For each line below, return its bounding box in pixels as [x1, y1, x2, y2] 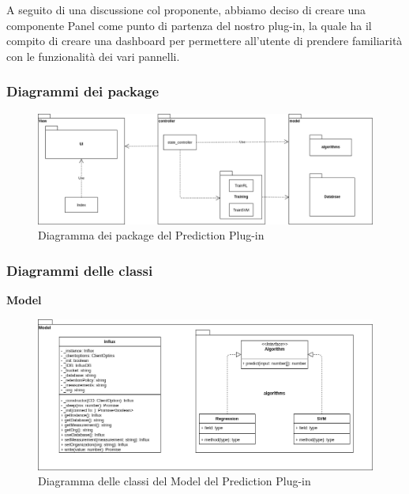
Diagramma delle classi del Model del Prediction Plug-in [38, 473, 311, 489]
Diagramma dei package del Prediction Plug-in [38, 227, 265, 243]
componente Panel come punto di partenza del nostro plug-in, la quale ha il [6, 17, 372, 33]
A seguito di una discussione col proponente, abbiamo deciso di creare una [6, 2, 366, 17]
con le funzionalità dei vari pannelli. [6, 47, 180, 64]
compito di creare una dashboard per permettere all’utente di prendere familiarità [6, 32, 403, 49]
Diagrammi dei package [6, 81, 159, 101]
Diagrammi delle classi [6, 260, 153, 280]
